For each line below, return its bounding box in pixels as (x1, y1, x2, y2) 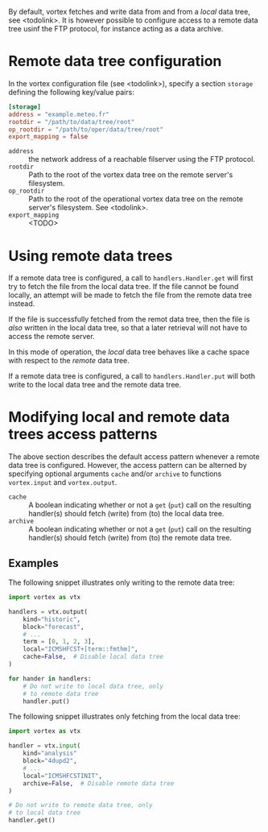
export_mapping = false (8, 133, 89, 141)
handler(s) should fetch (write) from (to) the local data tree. (28, 509, 225, 519)
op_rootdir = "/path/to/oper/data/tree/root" (8, 125, 163, 134)
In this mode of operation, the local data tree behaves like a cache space (8, 347, 249, 357)
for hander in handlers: (8, 674, 92, 683)
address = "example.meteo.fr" (8, 110, 110, 118)
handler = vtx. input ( (8, 742, 81, 750)
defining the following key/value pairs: (8, 87, 134, 97)
